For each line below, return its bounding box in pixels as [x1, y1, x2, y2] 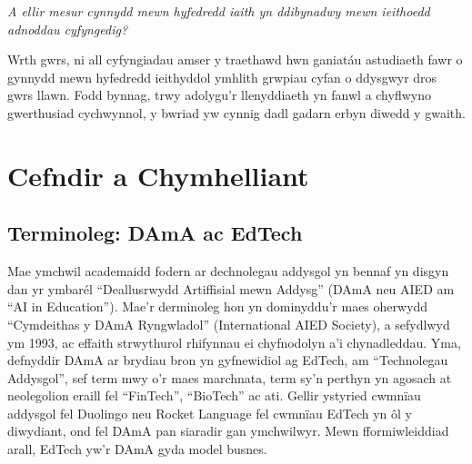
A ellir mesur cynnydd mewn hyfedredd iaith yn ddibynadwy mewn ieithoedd [7, 2, 430, 20]
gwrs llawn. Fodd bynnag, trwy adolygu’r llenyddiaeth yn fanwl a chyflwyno [7, 85, 431, 104]
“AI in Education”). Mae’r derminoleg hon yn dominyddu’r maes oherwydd [7, 297, 428, 316]
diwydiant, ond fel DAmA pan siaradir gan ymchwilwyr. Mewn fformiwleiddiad [7, 421, 449, 440]
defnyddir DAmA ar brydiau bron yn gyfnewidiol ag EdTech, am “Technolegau [7, 350, 448, 370]
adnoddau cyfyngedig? [7, 19, 128, 38]
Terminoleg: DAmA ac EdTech [7, 219, 303, 247]
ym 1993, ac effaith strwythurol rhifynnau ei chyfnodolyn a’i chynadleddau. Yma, [7, 332, 461, 351]
